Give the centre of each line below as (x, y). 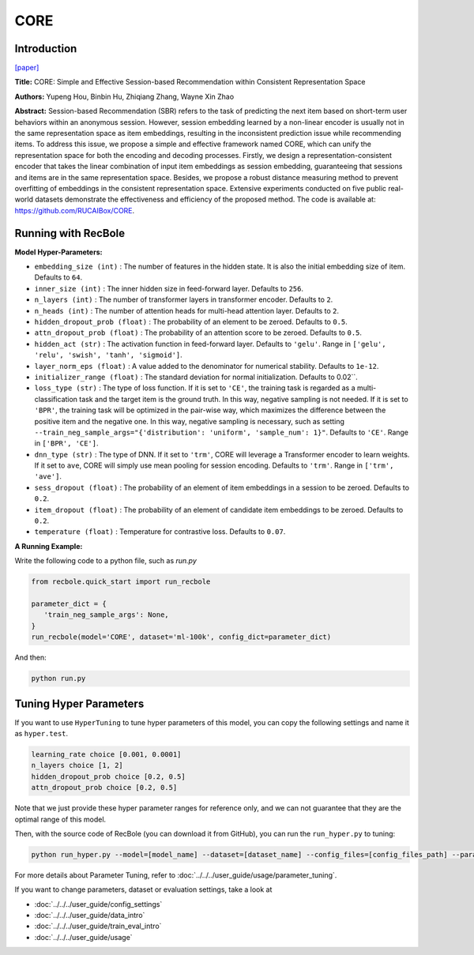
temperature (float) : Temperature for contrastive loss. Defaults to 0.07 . (160, 532)
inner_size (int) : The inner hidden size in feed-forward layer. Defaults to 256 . (169, 288)
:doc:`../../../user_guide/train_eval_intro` (98, 926)
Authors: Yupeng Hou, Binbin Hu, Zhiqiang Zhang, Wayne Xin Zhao (124, 96)
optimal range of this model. (60, 819)
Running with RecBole (70, 233)
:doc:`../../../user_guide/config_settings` (98, 904)
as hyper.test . (41, 733)
